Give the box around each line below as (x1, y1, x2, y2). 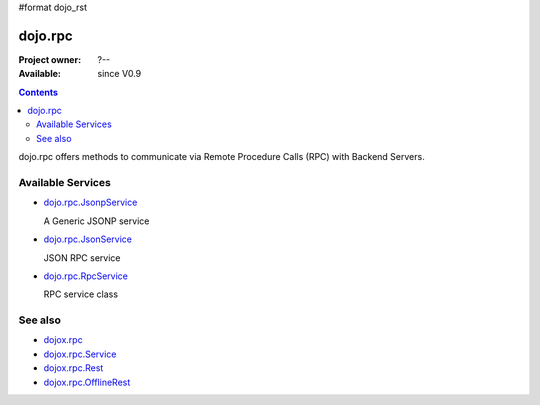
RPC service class (43, 288, 119, 300)
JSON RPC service (43, 251, 121, 264)
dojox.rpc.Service (43, 348, 117, 360)
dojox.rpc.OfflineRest (43, 376, 131, 388)
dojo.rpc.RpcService (43, 270, 129, 282)
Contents (18, 86, 59, 98)
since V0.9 (97, 68, 142, 80)
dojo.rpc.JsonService (43, 233, 132, 245)
